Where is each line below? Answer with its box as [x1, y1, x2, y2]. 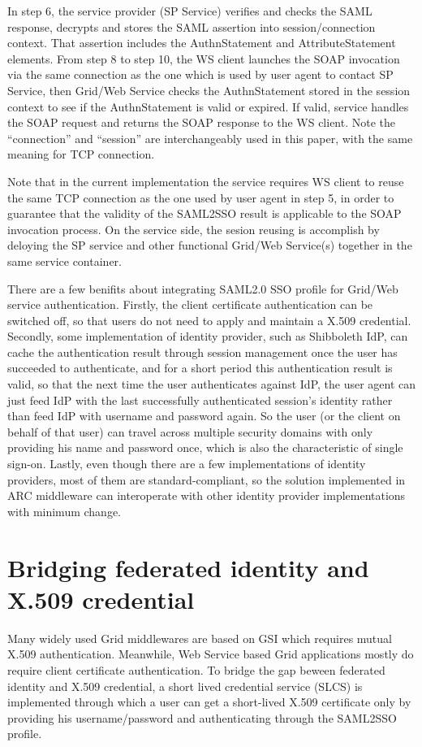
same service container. [7, 252, 122, 269]
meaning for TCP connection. [7, 145, 155, 163]
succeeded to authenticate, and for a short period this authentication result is [7, 359, 393, 376]
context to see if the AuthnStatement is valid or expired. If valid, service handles [7, 98, 409, 115]
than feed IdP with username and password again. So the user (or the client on [7, 407, 401, 424]
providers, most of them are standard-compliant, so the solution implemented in [7, 471, 406, 488]
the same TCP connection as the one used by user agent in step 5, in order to [7, 189, 394, 206]
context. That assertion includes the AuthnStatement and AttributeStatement [7, 34, 396, 51]
